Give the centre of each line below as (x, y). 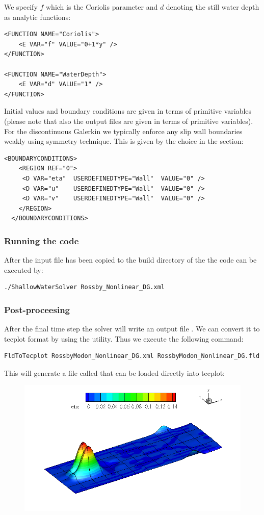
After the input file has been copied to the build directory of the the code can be (130, 260)
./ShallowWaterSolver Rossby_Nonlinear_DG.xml (84, 287)
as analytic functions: (37, 17)
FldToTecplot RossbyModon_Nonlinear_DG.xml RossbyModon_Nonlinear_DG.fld (132, 356)
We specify (21, 7)
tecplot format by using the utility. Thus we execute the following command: (124, 338)
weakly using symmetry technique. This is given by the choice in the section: (124, 141)
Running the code (42, 240)
